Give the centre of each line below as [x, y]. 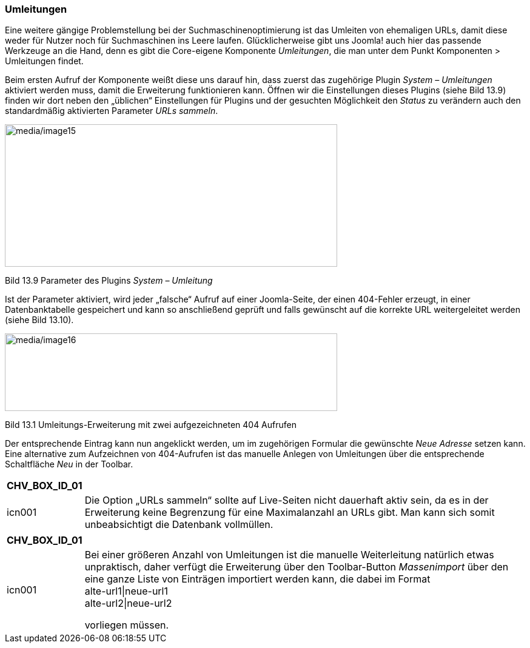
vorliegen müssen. [127, 625]
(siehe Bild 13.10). [39, 320]
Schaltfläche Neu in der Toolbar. [69, 464]
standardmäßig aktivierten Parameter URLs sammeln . [112, 111]
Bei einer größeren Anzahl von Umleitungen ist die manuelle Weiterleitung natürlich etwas [289, 555]
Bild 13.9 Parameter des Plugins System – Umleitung [109, 281]
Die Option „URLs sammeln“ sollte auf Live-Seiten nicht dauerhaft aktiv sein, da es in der [287, 500]
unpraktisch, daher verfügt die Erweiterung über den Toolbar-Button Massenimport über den [297, 567]
